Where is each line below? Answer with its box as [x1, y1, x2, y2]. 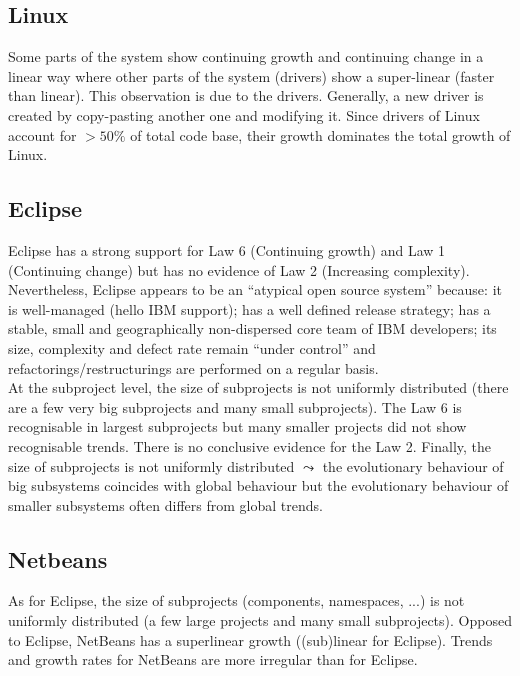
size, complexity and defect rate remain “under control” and [8, 337, 376, 358]
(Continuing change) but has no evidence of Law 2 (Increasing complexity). [8, 259, 470, 280]
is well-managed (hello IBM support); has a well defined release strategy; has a [8, 298, 491, 319]
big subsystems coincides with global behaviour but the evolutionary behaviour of [8, 475, 509, 496]
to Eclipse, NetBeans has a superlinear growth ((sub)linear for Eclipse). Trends [8, 629, 493, 650]
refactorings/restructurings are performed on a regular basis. [8, 357, 379, 378]
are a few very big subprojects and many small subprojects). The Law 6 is [8, 396, 462, 417]
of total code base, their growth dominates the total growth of [130, 124, 511, 145]
